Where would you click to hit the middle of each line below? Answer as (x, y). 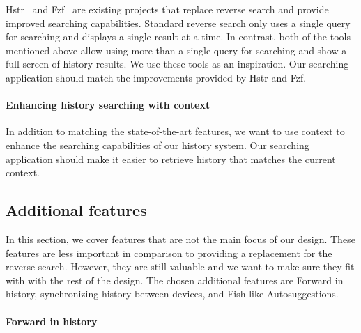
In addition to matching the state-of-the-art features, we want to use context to (175, 131)
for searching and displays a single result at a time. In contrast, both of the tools (178, 37)
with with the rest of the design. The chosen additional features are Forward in (175, 280)
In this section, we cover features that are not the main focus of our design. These (180, 239)
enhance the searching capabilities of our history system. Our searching (158, 145)
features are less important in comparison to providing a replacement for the (169, 253)
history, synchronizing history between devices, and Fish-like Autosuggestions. (172, 294)
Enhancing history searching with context (108, 105)
